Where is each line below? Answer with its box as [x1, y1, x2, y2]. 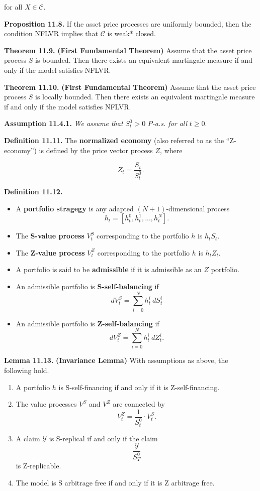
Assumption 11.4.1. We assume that [4, 118, 123, 129]
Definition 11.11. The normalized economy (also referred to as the [4, 135, 224, 145]
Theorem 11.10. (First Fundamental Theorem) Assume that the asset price [4, 81, 256, 92]
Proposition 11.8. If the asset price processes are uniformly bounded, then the [4, 18, 251, 29]
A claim [16, 433, 40, 443]
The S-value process [16, 230, 84, 241]
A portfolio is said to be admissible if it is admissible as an [16, 264, 202, 275]
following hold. [4, 364, 49, 375]
